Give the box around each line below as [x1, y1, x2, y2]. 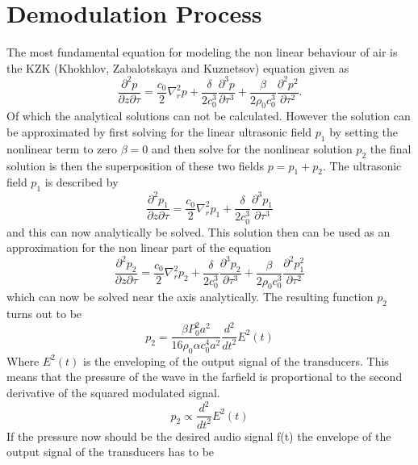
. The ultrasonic [322, 157, 402, 174]
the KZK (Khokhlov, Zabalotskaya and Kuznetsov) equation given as [6, 59, 349, 76]
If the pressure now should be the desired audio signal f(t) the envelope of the [6, 427, 391, 444]
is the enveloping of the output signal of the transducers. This [82, 352, 389, 369]
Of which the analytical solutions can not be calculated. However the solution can [6, 107, 411, 124]
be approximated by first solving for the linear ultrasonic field [6, 123, 312, 140]
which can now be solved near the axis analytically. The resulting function [6, 288, 374, 305]
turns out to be [6, 305, 82, 322]
